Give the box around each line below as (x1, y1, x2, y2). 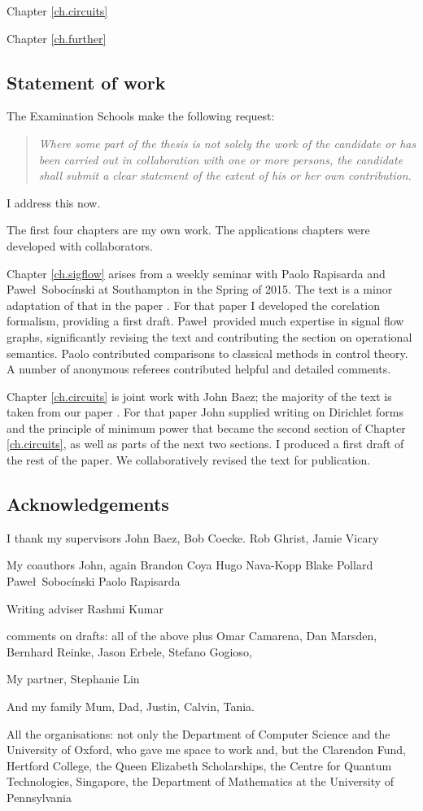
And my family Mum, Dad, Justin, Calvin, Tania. (7, 698, 255, 715)
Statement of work (7, 69, 166, 94)
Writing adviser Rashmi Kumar (7, 600, 164, 617)
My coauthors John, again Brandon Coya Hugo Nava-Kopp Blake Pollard (7, 556, 373, 573)
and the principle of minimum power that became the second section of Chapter (7, 419, 406, 436)
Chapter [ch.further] (7, 29, 107, 46)
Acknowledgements (7, 491, 169, 517)
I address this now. (7, 194, 101, 211)
